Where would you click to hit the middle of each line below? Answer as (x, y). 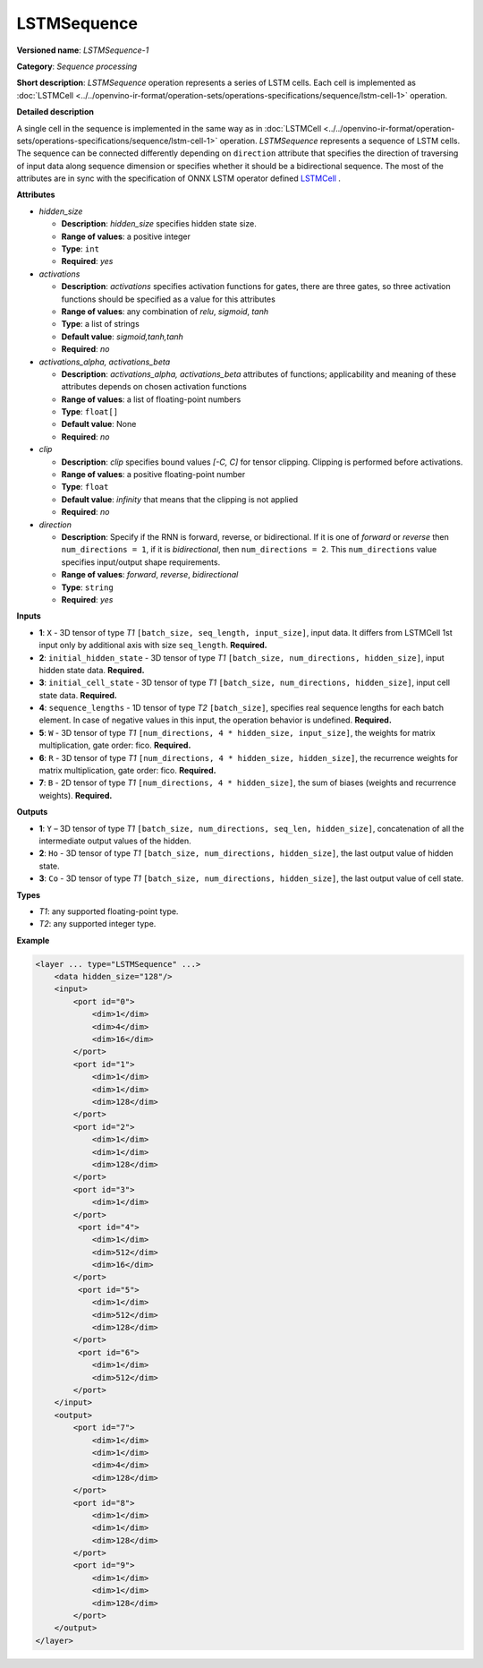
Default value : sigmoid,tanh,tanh (122, 337)
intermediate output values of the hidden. (115, 841)
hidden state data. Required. (92, 670)
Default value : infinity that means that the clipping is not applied (180, 499)
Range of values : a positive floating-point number (153, 475)
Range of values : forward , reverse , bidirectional (150, 575)
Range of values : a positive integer (126, 236)
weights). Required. (76, 795)
